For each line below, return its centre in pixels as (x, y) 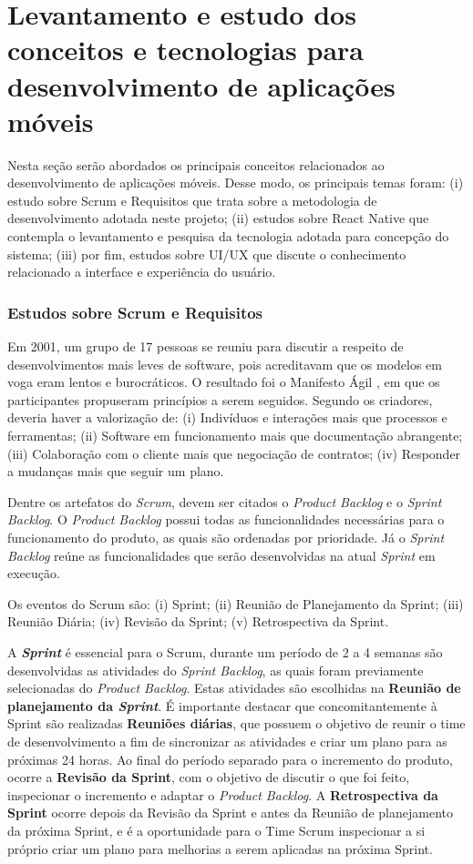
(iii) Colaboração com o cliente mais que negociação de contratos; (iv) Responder (234, 453)
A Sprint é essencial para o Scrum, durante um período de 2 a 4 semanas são (225, 651)
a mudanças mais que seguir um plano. (116, 471)
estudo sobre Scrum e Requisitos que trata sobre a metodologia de (192, 200)
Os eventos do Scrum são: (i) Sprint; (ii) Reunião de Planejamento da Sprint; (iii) (236, 603)
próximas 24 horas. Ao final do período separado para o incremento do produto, (230, 759)
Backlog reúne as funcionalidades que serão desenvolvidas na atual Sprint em (221, 555)
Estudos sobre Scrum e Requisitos (135, 312)
